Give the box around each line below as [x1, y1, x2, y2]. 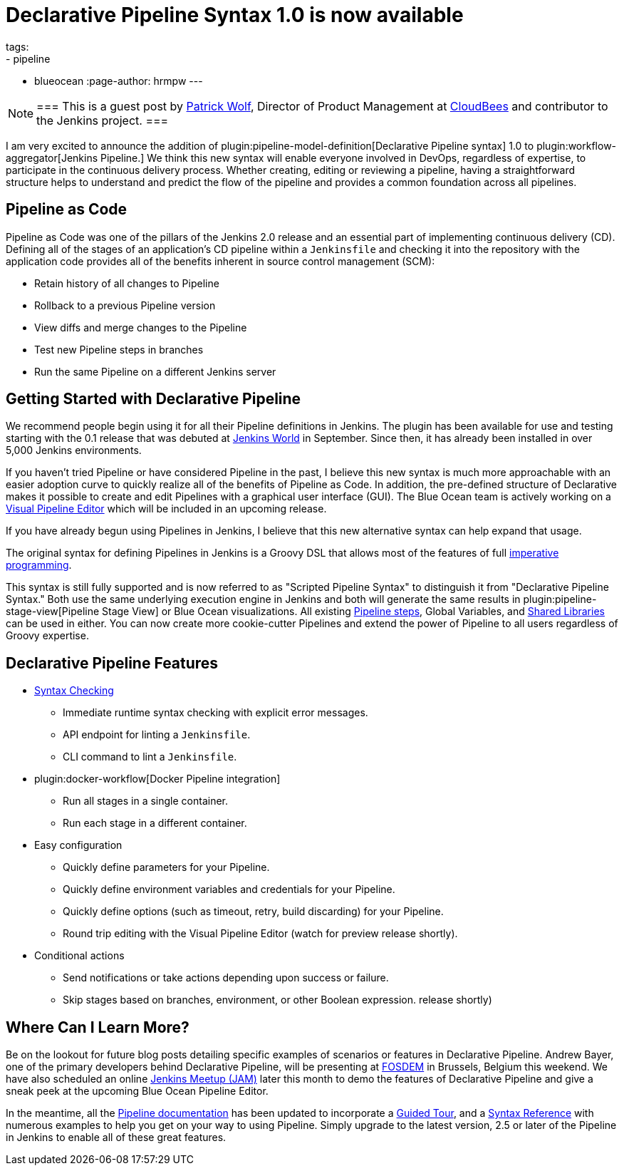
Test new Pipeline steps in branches [34, 343, 204, 356]
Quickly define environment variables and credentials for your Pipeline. [63, 883, 395, 896]
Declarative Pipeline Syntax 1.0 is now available [6, 3, 464, 27]
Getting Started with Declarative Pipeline [6, 390, 301, 408]
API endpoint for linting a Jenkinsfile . [63, 728, 251, 741]
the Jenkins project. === [36, 113, 169, 128]
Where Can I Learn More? [6, 1018, 189, 1036]
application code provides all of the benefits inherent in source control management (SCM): [6, 254, 435, 267]
